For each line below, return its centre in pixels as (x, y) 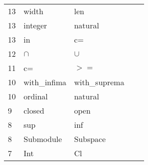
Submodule (43, 139)
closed (34, 110)
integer (35, 25)
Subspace (90, 139)
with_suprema (99, 82)
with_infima (45, 82)
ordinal (36, 96)
